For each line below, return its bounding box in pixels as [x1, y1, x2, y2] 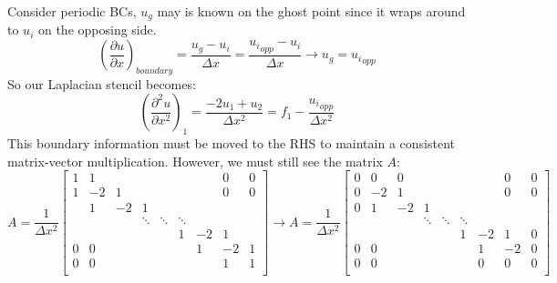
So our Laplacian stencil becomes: [7, 74, 196, 93]
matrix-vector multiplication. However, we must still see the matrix [7, 151, 383, 170]
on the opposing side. [37, 20, 157, 39]
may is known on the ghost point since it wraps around [157, 2, 466, 20]
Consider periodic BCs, [7, 2, 137, 20]
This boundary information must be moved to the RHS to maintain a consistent [7, 134, 455, 153]
